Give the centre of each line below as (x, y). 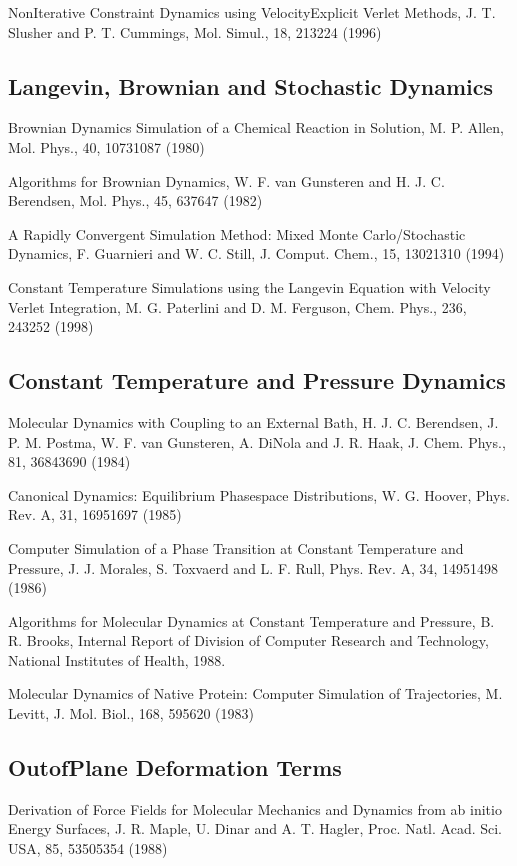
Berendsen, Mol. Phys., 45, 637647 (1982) (135, 200)
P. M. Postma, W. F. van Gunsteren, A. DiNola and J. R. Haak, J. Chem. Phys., (257, 441)
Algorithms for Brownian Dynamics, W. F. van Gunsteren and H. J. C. (226, 180)
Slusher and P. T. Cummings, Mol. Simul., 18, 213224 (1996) (195, 31)
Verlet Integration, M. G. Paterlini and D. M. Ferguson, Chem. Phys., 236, (237, 306)
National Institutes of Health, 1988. (117, 659)
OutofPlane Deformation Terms (175, 767)
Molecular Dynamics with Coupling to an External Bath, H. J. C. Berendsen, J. (253, 421)
